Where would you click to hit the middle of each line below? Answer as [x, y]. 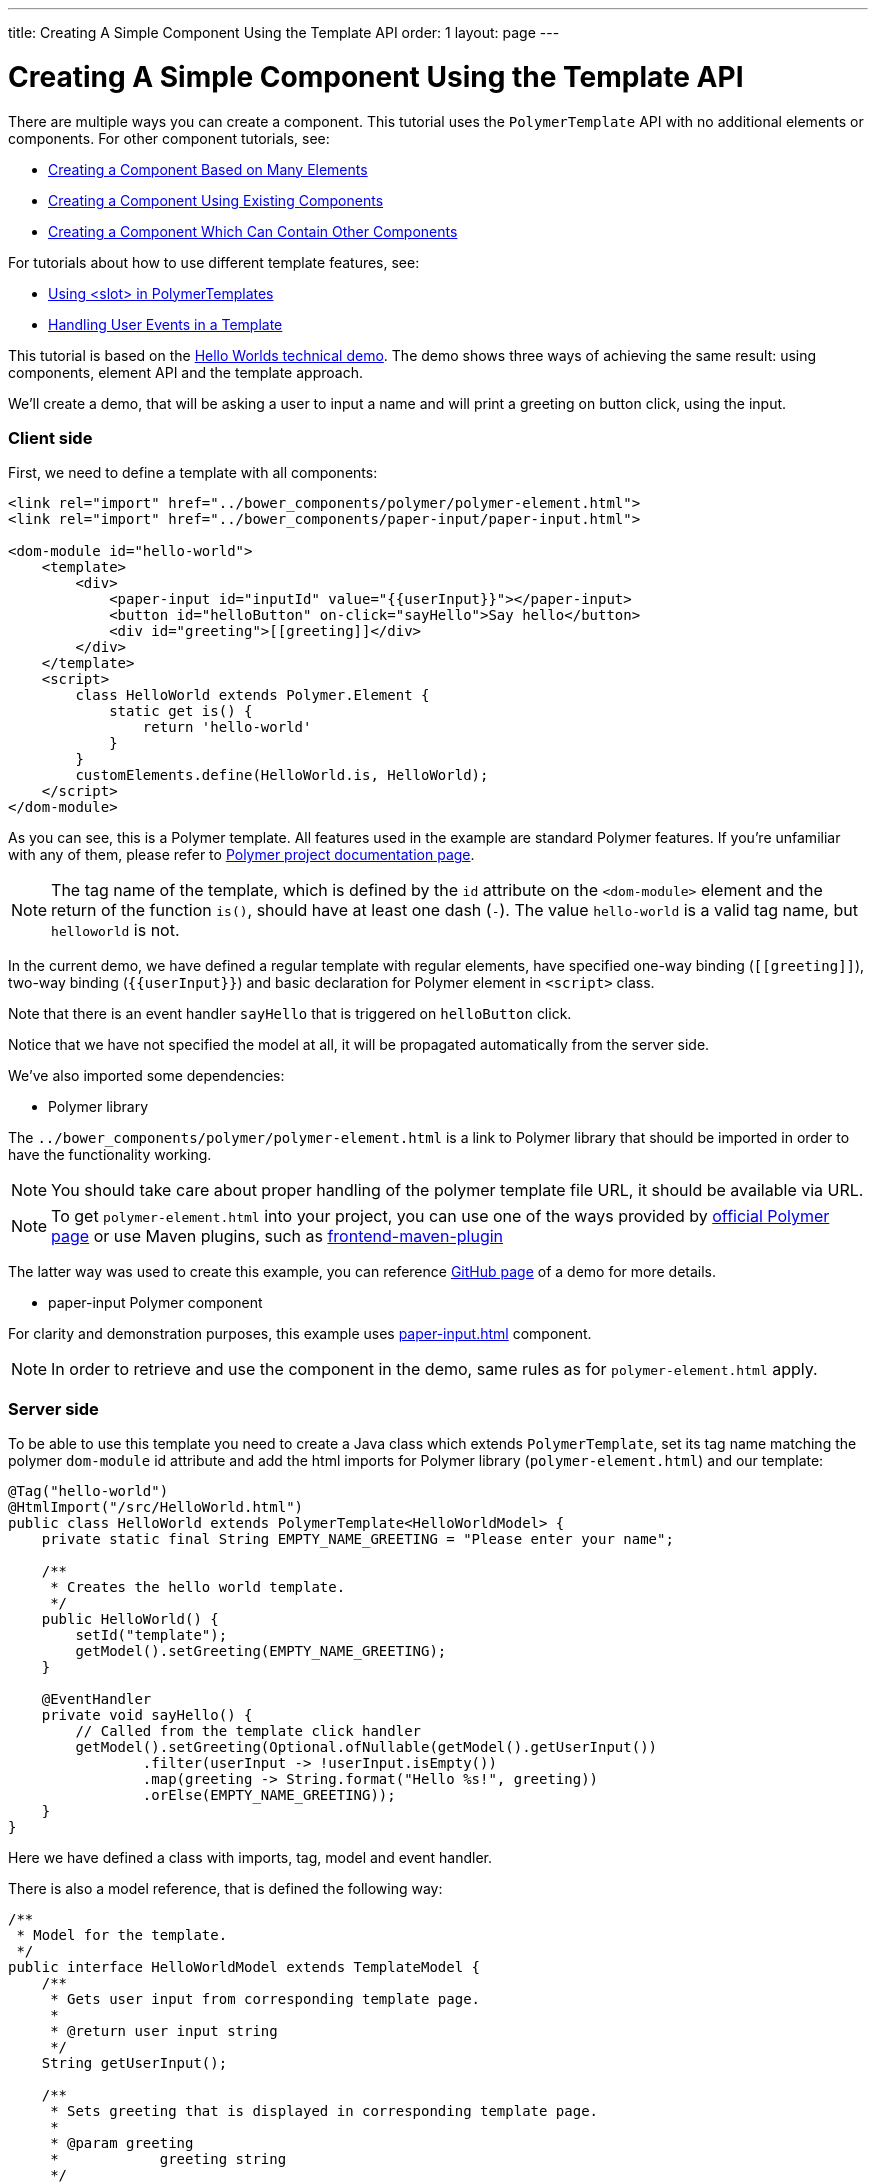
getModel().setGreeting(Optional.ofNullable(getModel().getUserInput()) [366, 1747]
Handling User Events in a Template [165, 324]
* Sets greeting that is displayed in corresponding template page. [324, 2111]
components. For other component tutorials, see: [169, 138]
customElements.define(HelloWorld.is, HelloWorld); [282, 775]
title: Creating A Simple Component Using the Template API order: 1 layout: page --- [284, 32]
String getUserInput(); [134, 2063]
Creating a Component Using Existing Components [216, 200]
